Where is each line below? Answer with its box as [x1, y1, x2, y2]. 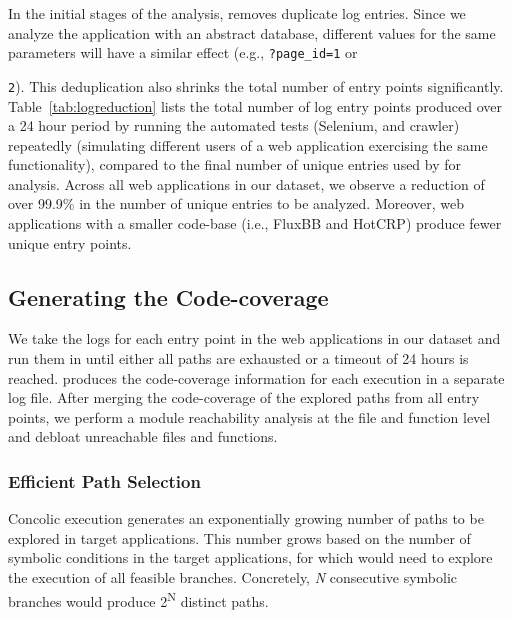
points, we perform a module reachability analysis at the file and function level [8, 406, 491, 427]
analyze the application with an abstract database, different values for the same [8, 22, 496, 43]
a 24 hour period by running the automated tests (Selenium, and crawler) [8, 115, 460, 136]
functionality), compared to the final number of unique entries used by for [8, 154, 462, 175]
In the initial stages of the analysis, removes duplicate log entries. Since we [8, 3, 466, 23]
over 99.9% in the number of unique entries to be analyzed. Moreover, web [8, 193, 465, 214]
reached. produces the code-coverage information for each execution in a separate [8, 367, 505, 388]
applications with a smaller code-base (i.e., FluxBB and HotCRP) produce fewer [8, 213, 502, 234]
